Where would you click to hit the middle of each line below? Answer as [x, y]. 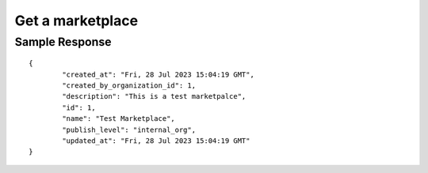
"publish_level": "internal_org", [129, 130]
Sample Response [63, 42]
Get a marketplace [76, 21]
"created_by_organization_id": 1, [129, 85]
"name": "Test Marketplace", [119, 119]
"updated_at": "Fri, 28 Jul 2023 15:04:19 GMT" [156, 141]
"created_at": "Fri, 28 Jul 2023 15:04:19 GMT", [159, 74]
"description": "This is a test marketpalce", [154, 96]
